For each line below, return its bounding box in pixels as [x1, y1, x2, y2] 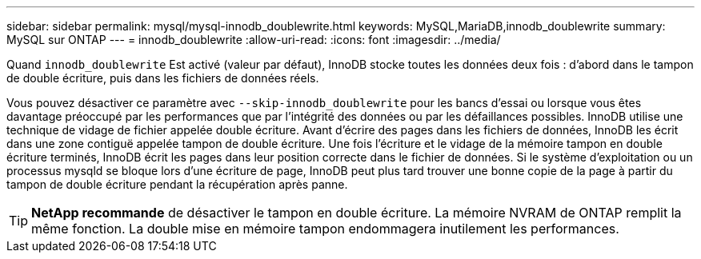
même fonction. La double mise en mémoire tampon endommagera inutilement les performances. [31, 221, 619, 237]
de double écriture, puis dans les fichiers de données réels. [6, 71, 319, 85]
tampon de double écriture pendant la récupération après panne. [6, 177, 348, 191]
